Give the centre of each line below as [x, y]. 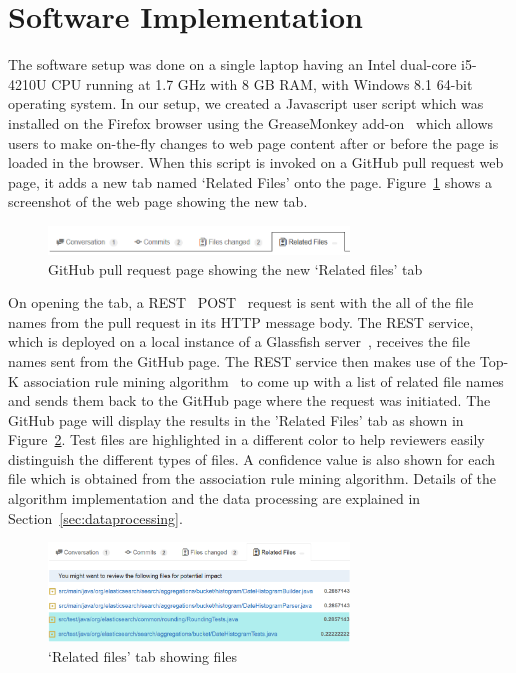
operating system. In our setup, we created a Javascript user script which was [246, 103]
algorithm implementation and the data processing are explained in [214, 498]
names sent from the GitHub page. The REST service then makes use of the [242, 360]
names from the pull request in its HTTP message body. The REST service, [241, 321]
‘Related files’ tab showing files [143, 656]
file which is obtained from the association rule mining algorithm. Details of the [252, 478]
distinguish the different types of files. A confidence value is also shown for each [252, 458]
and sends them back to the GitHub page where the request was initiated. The [249, 400]
